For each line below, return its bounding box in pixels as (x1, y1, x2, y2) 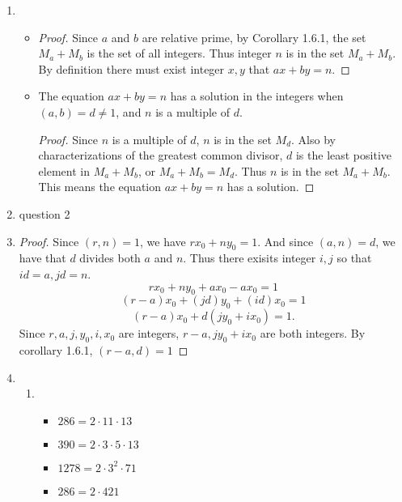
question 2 (19, 205, 70, 222)
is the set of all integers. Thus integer (87, 45, 272, 62)
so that (336, 249, 372, 266)
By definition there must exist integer (38, 60, 225, 77)
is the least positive (295, 147, 392, 164)
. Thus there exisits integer (183, 249, 316, 266)
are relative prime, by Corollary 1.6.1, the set (142, 28, 366, 45)
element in (38, 162, 90, 179)
